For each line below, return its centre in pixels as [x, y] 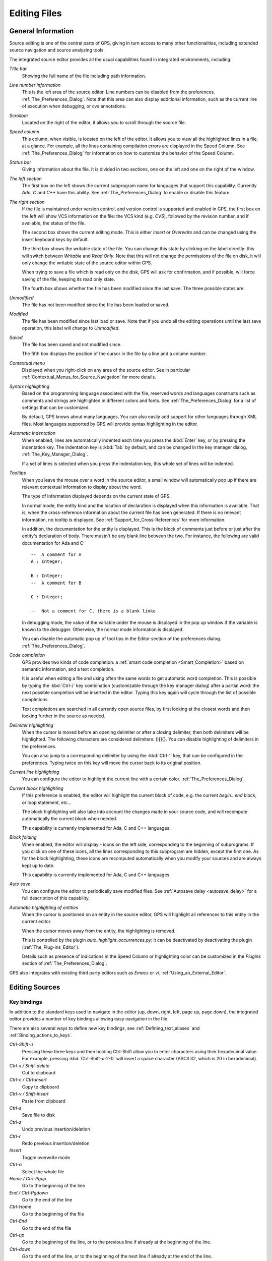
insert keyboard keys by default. [55, 239]
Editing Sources [35, 987]
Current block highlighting [36, 788]
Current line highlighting [35, 772]
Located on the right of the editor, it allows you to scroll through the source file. [104, 122]
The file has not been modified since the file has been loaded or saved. [96, 305]
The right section [27, 202]
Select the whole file [43, 1171]
